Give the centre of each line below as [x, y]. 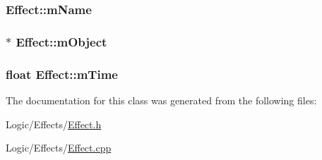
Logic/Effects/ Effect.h [54, 124]
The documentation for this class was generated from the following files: [161, 100]
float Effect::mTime [62, 74]
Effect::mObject [61, 41]
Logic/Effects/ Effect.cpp [59, 148]
